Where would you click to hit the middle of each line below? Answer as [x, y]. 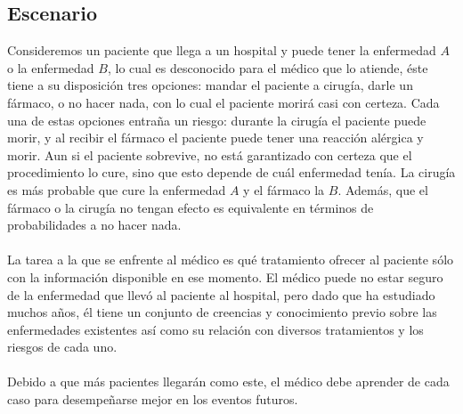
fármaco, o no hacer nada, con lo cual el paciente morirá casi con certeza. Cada [223, 102]
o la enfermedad [51, 67]
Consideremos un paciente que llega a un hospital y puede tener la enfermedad [222, 50]
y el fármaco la [284, 189]
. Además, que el [383, 189]
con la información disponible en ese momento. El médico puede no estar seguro [225, 276]
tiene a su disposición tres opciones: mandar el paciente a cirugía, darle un [210, 85]
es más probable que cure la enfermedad [117, 189]
